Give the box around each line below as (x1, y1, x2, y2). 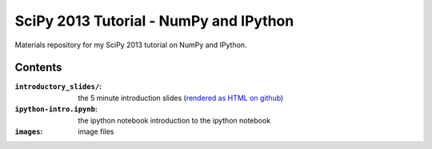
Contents (14, 61, 62, 74)
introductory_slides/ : (14, 82, 102, 91)
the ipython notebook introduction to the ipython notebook (78, 115, 271, 125)
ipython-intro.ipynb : (14, 104, 98, 114)
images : (14, 127, 43, 136)
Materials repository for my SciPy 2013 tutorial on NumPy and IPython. (14, 40, 247, 50)
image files (78, 127, 114, 136)
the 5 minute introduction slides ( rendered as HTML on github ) (78, 93, 284, 103)
